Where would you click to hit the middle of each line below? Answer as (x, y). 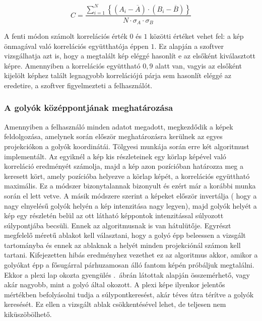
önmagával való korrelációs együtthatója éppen (76, 46)
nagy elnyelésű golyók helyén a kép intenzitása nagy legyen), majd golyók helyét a (130, 205)
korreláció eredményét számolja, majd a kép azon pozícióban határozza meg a (124, 166)
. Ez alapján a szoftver (189, 46)
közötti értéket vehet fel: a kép (197, 36)
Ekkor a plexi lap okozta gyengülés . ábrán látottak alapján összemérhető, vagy (127, 274)
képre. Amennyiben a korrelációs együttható (72, 65)
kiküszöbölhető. (28, 314)
